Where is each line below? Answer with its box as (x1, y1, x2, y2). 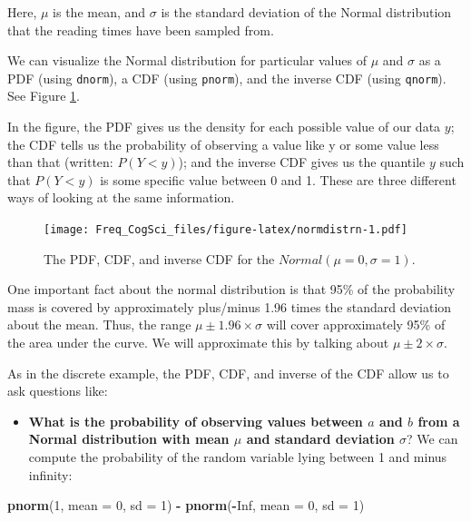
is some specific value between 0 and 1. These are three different (100, 170, 456, 189)
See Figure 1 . (7, 86, 80, 105)
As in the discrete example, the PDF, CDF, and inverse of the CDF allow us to (7, 363, 449, 382)
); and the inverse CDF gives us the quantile (178, 152, 426, 172)
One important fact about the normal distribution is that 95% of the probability (7, 280, 456, 299)
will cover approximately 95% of (266, 315, 446, 334)
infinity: (28, 465, 73, 484)
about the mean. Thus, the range (7, 315, 191, 334)
